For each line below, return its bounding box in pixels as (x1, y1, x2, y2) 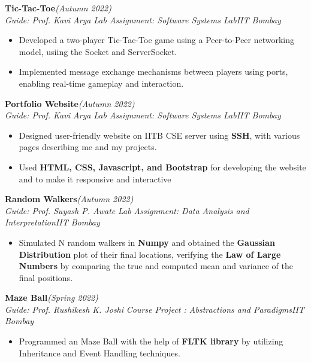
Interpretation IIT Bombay (5, 216, 100, 228)
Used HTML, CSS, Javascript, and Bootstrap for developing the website (19, 160, 306, 173)
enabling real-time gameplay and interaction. (19, 77, 184, 89)
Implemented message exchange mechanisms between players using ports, (19, 65, 288, 78)
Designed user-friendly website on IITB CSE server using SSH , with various (19, 129, 300, 141)
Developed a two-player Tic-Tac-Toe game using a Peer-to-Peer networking (19, 33, 295, 46)
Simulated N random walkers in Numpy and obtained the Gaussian (19, 236, 275, 248)
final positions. (19, 271, 73, 283)
